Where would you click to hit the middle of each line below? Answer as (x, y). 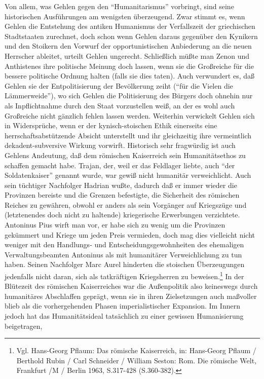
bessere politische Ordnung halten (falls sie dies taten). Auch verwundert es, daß (130, 76)
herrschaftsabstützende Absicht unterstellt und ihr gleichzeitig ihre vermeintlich (128, 135)
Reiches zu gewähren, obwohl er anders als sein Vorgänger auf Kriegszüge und (126, 204)
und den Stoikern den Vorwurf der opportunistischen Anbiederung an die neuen (128, 46)
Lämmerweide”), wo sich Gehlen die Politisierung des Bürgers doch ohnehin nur (129, 96)
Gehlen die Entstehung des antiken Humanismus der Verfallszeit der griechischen (130, 26)
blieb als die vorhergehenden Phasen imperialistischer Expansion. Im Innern (122, 306)
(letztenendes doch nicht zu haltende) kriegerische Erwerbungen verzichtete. (122, 215)
